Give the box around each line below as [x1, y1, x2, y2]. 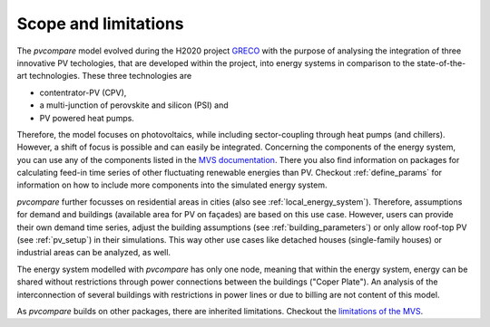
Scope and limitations [16, 14, 184, 34]
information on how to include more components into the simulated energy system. [16, 179, 328, 190]
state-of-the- [416, 57, 466, 68]
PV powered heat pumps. [39, 112, 135, 123]
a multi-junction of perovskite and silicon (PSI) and [39, 100, 229, 111]
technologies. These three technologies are [28, 71, 192, 82]
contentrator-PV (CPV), [39, 87, 127, 98]
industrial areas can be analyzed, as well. [16, 247, 171, 258]
